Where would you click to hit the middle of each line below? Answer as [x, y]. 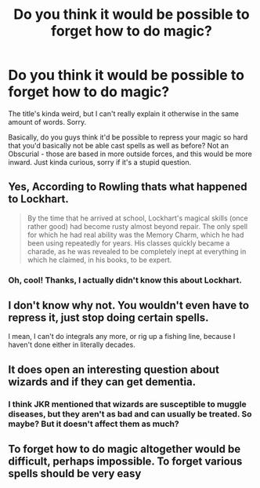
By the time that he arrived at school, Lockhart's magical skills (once [137, 218]
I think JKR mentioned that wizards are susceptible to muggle [127, 404]
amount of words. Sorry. [47, 122]
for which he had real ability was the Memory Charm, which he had [135, 235]
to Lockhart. [38, 199]
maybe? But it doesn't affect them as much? [94, 424]
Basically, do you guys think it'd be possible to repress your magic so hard [128, 137]
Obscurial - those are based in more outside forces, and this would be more [130, 154]
